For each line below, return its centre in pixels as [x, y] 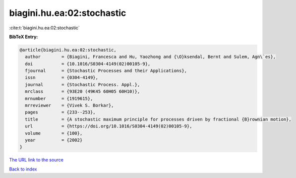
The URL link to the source [36, 160]
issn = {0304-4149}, [62, 78]
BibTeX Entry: [24, 37]
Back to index [23, 169]
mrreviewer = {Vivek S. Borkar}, [69, 106]
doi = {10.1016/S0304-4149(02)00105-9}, [88, 64]
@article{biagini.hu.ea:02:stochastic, [68, 50]
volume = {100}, [54, 133]
